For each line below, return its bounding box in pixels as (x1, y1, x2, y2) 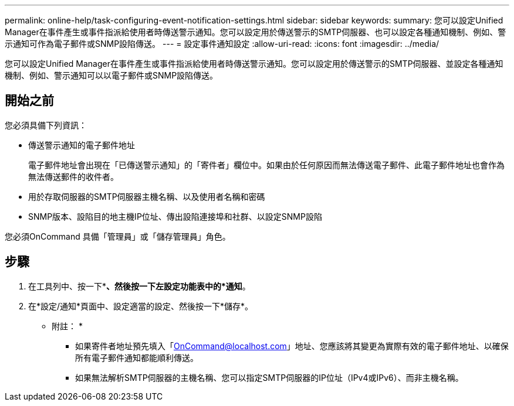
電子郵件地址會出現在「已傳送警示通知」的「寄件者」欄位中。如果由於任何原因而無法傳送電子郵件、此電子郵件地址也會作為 (28, 159, 505, 170)
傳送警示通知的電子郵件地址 (28, 139, 135, 150)
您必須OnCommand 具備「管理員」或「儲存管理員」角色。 (5, 231, 231, 241)
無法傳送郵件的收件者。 (28, 171, 119, 182)
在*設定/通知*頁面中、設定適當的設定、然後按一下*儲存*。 (28, 301, 253, 311)
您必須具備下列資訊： (5, 120, 87, 130)
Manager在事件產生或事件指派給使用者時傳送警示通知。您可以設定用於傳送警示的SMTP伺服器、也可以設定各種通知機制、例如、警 (5, 27, 506, 37)
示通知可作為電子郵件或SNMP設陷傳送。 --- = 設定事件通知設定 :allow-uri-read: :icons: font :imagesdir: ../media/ (5, 39, 439, 49)
